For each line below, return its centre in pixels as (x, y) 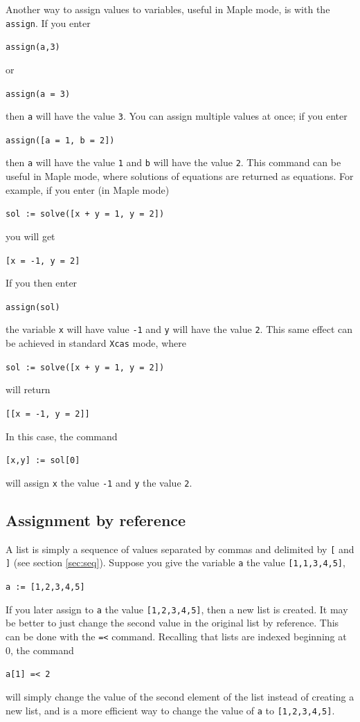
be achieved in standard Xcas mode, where (96, 343)
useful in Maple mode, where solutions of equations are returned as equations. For (180, 176)
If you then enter (42, 283)
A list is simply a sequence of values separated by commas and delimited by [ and (180, 549)
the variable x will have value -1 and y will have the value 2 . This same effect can (179, 329)
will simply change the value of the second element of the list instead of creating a (180, 696)
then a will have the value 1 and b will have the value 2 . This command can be (173, 162)
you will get (30, 236)
